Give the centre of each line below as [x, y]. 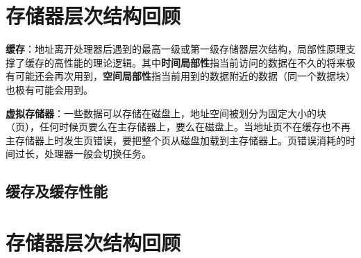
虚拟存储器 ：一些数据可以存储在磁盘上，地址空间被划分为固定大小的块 [166, 113]
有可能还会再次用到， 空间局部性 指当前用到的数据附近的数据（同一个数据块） [180, 76]
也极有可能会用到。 [49, 89]
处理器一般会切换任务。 [98, 154]
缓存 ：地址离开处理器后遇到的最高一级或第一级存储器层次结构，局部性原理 [176, 49]
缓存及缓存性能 [57, 191]
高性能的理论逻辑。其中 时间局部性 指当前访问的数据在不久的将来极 [204, 62]
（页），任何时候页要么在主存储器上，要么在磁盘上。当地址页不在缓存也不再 [178, 127]
